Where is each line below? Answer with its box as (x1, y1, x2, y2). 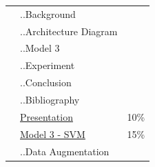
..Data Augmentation (20, 144, 110, 158)
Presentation (20, 109, 73, 124)
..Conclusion (20, 75, 72, 90)
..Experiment (20, 58, 75, 72)
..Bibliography (20, 92, 80, 106)
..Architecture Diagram (20, 23, 118, 38)
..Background (20, 6, 76, 21)
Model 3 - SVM (20, 126, 85, 141)
